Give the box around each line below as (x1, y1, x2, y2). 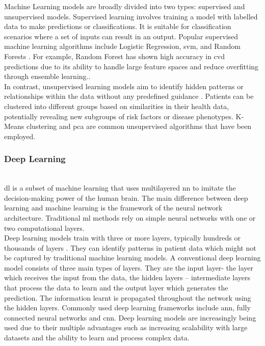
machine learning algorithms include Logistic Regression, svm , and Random (4, 41, 241, 51)
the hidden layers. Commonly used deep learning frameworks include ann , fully (4, 302, 251, 313)
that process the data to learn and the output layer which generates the (4, 282, 228, 293)
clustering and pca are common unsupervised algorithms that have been (26, 121, 252, 131)
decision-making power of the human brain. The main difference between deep (4, 192, 248, 203)
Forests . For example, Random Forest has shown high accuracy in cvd (4, 50, 225, 61)
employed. (4, 130, 36, 141)
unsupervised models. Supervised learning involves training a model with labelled (4, 11, 258, 21)
